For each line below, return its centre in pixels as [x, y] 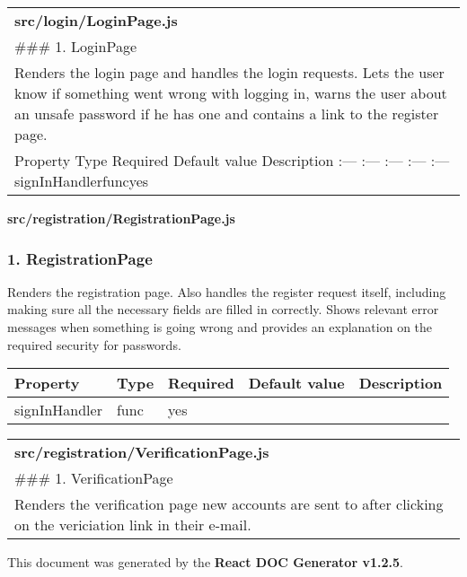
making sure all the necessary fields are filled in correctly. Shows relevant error [223, 309]
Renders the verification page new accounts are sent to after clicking [229, 504]
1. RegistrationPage [80, 258]
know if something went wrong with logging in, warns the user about [231, 93]
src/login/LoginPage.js [96, 20]
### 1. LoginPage [75, 46]
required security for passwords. [94, 344]
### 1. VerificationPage [94, 478]
